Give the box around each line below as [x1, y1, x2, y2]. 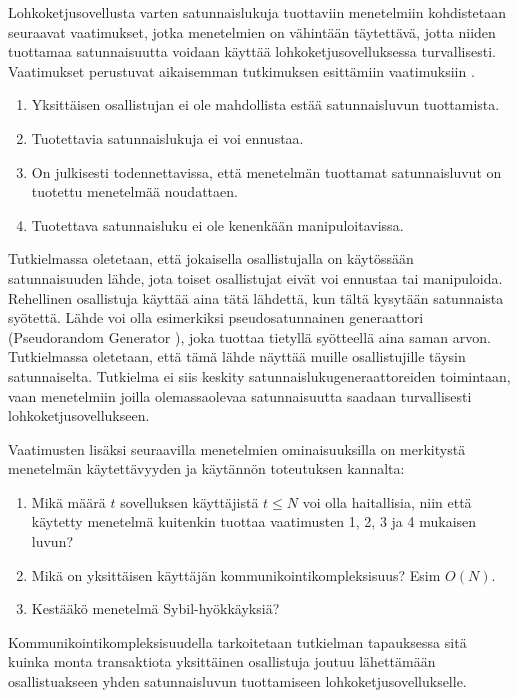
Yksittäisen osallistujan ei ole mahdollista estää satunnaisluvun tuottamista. [31, 94, 500, 115]
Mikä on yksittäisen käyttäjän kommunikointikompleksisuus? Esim [31, 564, 441, 585]
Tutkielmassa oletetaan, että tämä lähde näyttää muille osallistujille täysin [8, 346, 466, 367]
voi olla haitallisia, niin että [302, 491, 472, 512]
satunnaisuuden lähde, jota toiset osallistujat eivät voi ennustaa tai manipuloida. [8, 267, 503, 288]
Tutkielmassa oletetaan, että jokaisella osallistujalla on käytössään [8, 248, 414, 269]
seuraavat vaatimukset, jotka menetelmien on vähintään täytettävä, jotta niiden [8, 21, 496, 42]
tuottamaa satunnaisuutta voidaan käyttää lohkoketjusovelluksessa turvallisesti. [8, 41, 496, 62]
